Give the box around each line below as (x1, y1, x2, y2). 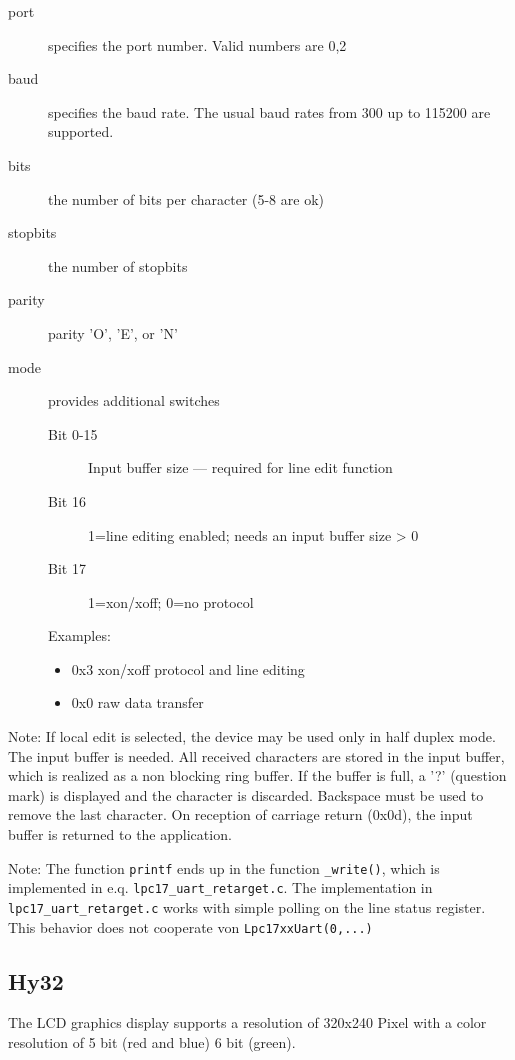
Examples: (48, 625, 111, 646)
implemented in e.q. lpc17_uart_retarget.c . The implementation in (8, 877, 433, 898)
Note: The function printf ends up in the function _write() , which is (8, 857, 440, 878)
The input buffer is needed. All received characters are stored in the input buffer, (8, 745, 505, 766)
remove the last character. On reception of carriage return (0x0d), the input (8, 804, 473, 825)
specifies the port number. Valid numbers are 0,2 (48, 34, 347, 55)
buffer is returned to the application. (8, 824, 232, 845)
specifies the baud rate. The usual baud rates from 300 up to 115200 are (48, 101, 491, 122)
